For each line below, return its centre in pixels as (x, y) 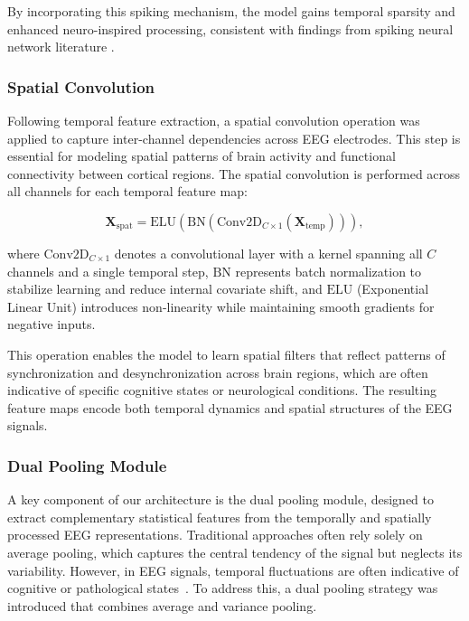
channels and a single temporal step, (108, 271)
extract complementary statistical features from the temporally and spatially (220, 517)
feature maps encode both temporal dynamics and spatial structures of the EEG (230, 407)
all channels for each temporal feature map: (127, 191)
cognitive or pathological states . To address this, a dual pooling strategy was (223, 588)
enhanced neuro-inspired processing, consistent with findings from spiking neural (230, 28)
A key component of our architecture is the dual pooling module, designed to (221, 499)
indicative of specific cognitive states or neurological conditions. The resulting (222, 390)
